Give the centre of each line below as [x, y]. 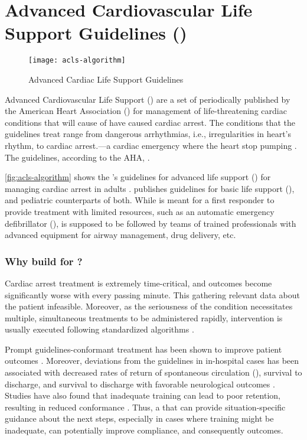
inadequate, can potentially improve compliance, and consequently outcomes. [144, 430]
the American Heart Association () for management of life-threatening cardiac [146, 111]
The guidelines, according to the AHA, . [77, 157]
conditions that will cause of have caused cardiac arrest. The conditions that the [150, 122]
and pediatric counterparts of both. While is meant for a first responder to [140, 200]
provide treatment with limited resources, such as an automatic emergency [140, 211]
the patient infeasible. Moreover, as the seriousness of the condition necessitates [149, 306]
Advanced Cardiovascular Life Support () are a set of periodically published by [148, 99]
